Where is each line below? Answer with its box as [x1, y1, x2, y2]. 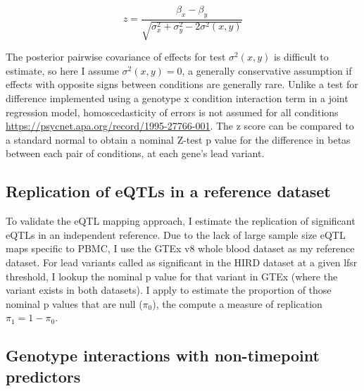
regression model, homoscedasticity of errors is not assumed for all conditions [6, 104, 339, 119]
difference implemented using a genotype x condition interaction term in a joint [6, 91, 349, 105]
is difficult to [273, 49, 329, 64]
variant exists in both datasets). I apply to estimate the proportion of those [6, 283, 332, 297]
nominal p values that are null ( [6, 296, 143, 311]
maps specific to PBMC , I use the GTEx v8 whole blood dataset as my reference [6, 241, 355, 256]
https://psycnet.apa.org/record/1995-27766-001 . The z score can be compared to [6, 118, 354, 133]
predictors [6, 365, 81, 387]
